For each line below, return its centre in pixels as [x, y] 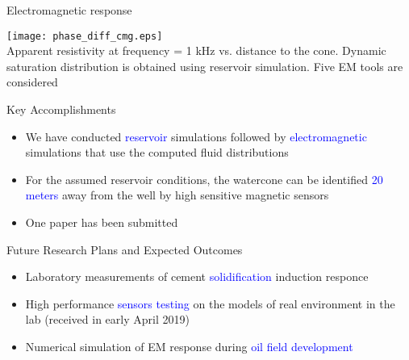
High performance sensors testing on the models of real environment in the [210, 303]
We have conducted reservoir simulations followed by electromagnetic [196, 136]
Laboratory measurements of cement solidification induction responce [197, 276]
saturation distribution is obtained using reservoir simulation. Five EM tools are [205, 66]
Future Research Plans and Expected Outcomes [125, 249]
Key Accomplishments [61, 109]
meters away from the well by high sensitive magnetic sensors [177, 195]
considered [32, 82]
